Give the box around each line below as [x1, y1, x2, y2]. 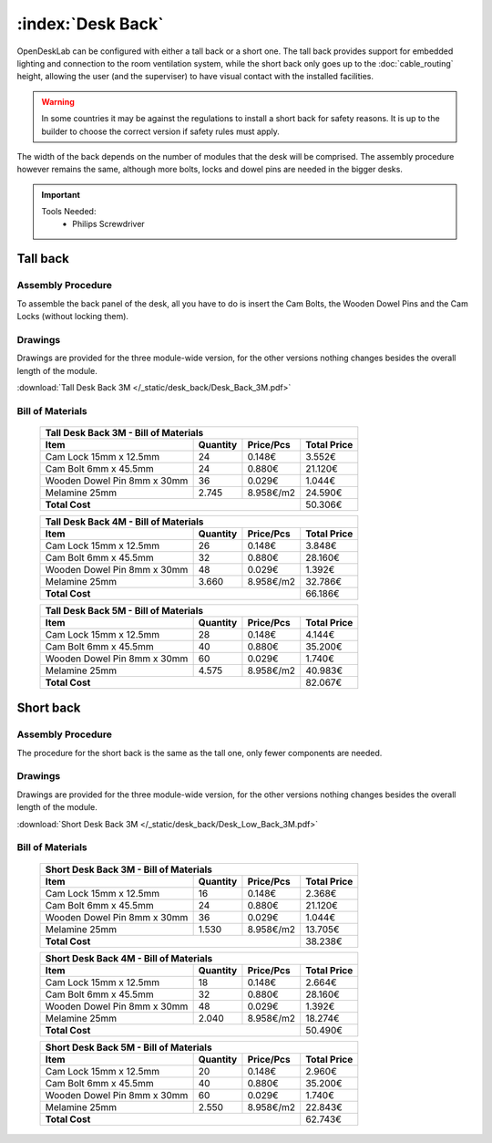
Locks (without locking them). [16, 311, 129, 321]
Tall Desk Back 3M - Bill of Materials [45, 426, 204, 439]
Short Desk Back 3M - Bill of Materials [45, 863, 213, 876]
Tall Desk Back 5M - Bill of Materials [45, 604, 204, 617]
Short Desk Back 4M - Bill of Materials [45, 951, 213, 964]
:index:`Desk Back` [16, 14, 164, 34]
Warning [41, 96, 75, 107]
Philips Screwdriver [72, 219, 145, 230]
